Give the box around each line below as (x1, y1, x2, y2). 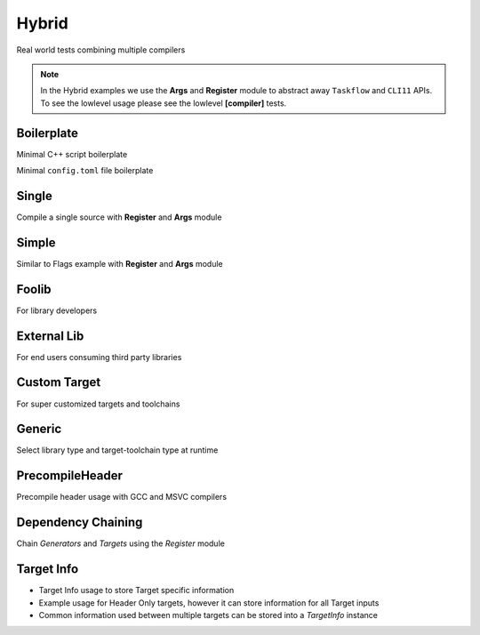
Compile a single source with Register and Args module (16, 212, 222, 222)
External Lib (16, 328, 84, 343)
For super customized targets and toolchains (16, 398, 180, 409)
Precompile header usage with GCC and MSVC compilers (16, 492, 227, 502)
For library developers (16, 305, 98, 316)
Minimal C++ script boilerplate (16, 149, 128, 159)
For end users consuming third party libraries (16, 351, 182, 362)
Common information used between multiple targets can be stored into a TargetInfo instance (38, 609, 378, 620)
